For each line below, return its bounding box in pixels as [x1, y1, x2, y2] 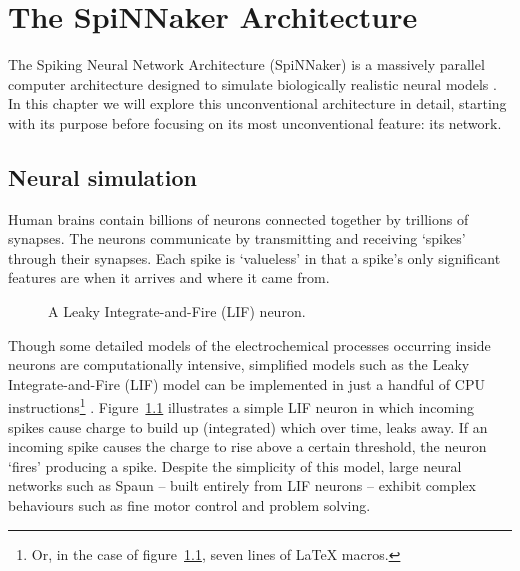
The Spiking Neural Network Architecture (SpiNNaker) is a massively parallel [8, 54, 485, 75]
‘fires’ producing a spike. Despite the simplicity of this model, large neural [8, 455, 462, 476]
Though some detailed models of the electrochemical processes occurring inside [8, 334, 491, 355]
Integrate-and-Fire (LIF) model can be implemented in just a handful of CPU [8, 373, 485, 394]
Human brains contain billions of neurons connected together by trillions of [8, 208, 469, 229]
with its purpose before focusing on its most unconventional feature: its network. [8, 112, 502, 133]
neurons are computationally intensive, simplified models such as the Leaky [8, 354, 470, 375]
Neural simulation [8, 161, 197, 192]
